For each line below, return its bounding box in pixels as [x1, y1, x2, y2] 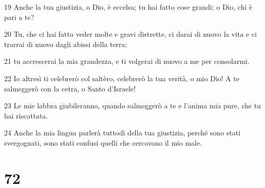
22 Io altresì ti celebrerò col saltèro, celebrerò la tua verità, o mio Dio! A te [4, 73, 239, 83]
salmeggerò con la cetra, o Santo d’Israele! [4, 83, 136, 93]
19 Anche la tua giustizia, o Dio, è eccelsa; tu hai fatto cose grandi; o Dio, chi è [4, 2, 252, 12]
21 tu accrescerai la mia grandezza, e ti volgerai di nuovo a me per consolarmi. [4, 56, 250, 66]
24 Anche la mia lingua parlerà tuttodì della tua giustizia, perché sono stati [4, 127, 240, 138]
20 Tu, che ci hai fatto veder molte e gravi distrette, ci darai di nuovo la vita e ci [4, 29, 257, 39]
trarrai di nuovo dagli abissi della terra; [4, 38, 127, 49]
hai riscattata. [4, 110, 48, 121]
